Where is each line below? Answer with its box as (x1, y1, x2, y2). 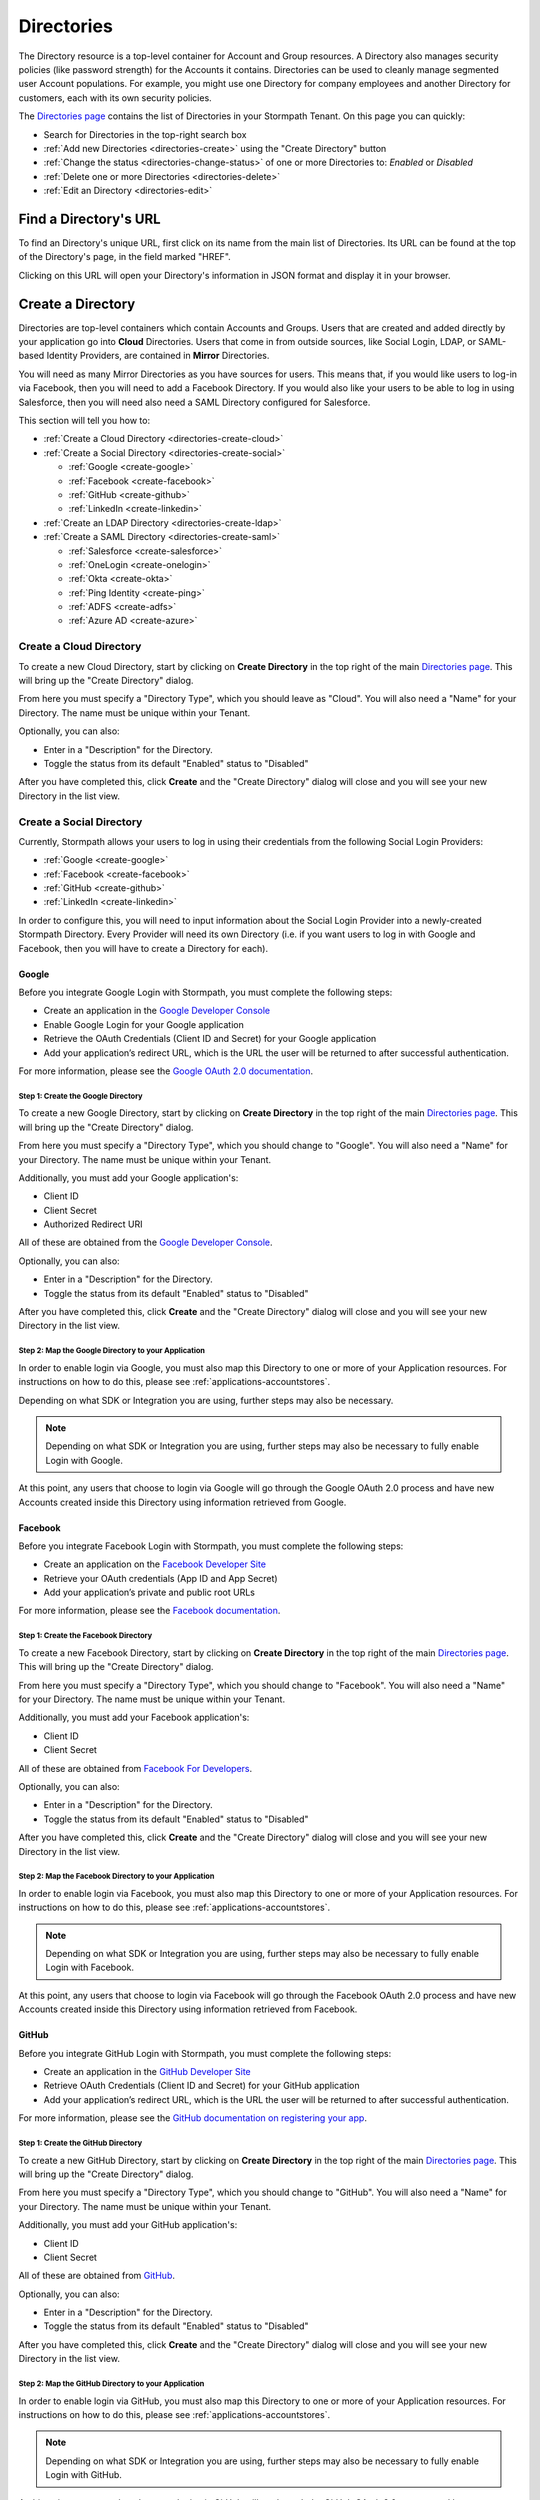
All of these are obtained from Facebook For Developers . (18, 1762, 253, 1774)
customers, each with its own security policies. (18, 91, 212, 104)
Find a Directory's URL (18, 210, 161, 227)
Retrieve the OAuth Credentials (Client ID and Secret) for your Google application (43, 1033, 377, 1045)
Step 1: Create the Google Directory (18, 1091, 144, 1101)
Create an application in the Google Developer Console (43, 1005, 270, 1017)
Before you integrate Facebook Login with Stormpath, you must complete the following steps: (18, 1540, 404, 1552)
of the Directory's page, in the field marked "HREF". (18, 251, 232, 263)
